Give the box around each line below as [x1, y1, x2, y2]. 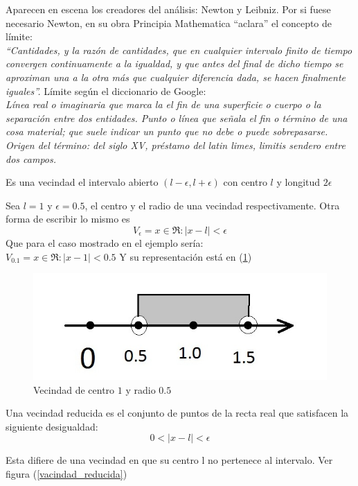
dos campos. [6, 151, 56, 166]
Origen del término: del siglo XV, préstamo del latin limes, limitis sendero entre [6, 137, 346, 152]
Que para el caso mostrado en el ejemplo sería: [6, 235, 204, 250]
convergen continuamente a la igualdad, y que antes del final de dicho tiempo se [6, 56, 343, 71]
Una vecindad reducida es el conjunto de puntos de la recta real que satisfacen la [6, 406, 349, 420]
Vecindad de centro [33, 382, 115, 397]
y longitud [276, 175, 321, 189]
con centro [223, 175, 267, 189]
